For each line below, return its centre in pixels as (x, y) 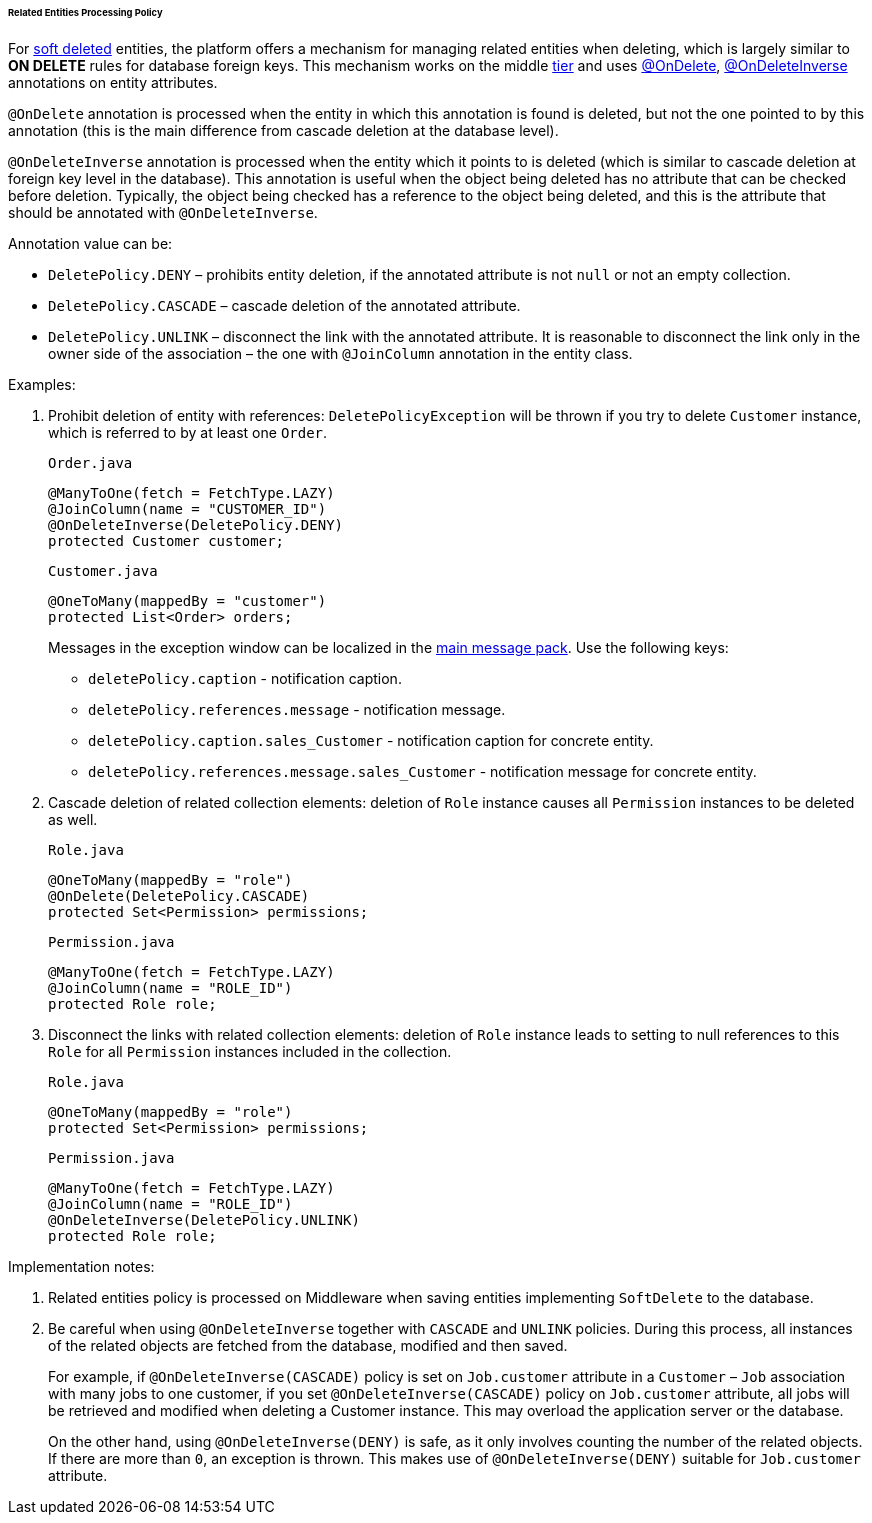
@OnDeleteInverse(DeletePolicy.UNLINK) (204, 1219)
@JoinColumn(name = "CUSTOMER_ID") (187, 508)
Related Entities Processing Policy (85, 12)
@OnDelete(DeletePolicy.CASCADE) (179, 895)
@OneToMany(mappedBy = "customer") (187, 600)
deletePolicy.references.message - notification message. (297, 709)
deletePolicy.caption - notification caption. (245, 678)
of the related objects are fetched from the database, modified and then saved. (308, 1345)
